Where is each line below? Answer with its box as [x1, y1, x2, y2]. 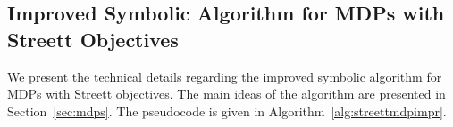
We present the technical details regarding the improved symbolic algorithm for [7, 67, 442, 85]
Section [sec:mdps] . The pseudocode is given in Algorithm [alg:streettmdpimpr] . [7, 101, 447, 120]
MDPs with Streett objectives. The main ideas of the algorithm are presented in [7, 84, 446, 103]
